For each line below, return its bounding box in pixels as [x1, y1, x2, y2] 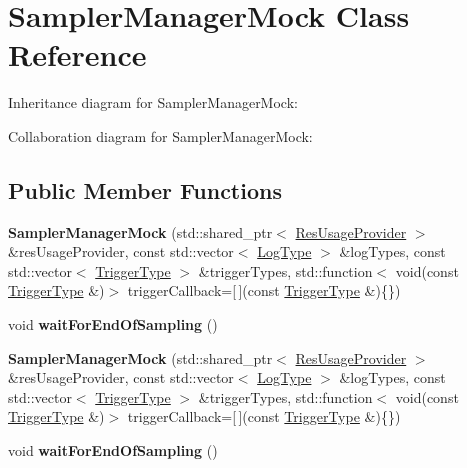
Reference [8, 34, 147, 75]
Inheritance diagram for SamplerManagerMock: [8, 92, 298, 113]
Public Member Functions [8, 174, 282, 205]
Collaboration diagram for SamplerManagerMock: [8, 125, 313, 146]
